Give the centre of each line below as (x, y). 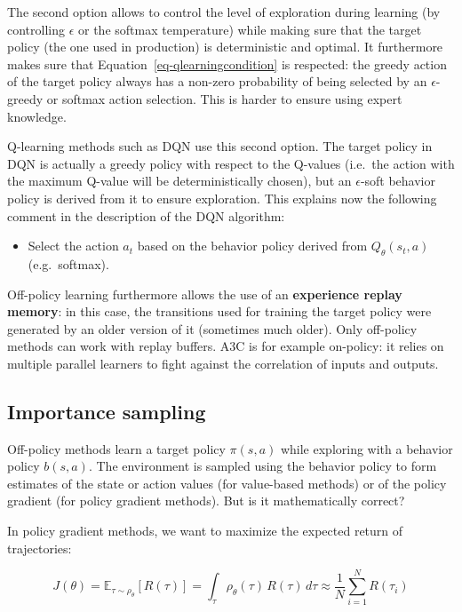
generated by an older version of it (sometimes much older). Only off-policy (212, 328)
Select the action (73, 246)
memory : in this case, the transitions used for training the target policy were (219, 311)
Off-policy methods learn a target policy (116, 448)
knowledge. (37, 116)
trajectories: (40, 548)
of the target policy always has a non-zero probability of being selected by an (217, 81)
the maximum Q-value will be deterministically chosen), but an (179, 181)
